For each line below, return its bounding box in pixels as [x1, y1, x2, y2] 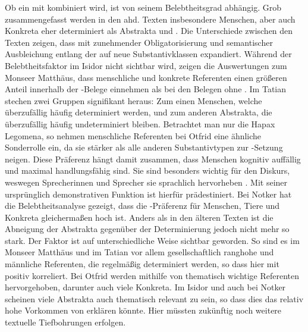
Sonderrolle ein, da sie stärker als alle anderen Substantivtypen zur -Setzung [5, 141, 283, 154]
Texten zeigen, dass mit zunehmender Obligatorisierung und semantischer [5, 36, 273, 48]
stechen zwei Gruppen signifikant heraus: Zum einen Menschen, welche [5, 94, 262, 107]
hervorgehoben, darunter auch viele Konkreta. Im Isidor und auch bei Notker [5, 281, 286, 293]
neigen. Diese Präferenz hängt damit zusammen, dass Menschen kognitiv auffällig [5, 152, 301, 165]
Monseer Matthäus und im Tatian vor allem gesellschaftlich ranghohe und [5, 246, 274, 258]
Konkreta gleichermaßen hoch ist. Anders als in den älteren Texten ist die [5, 211, 274, 223]
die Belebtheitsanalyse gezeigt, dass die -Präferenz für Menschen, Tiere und [5, 199, 280, 212]
